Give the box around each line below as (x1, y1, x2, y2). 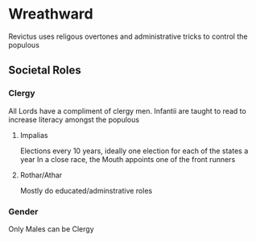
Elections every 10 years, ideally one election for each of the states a (19, 146, 249, 156)
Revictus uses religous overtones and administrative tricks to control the (8, 31, 248, 41)
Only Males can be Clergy (8, 223, 94, 234)
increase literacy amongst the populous (8, 115, 139, 124)
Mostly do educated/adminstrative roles (19, 186, 153, 195)
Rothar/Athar (19, 170, 63, 180)
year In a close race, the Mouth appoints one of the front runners (19, 154, 236, 164)
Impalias (19, 130, 48, 140)
